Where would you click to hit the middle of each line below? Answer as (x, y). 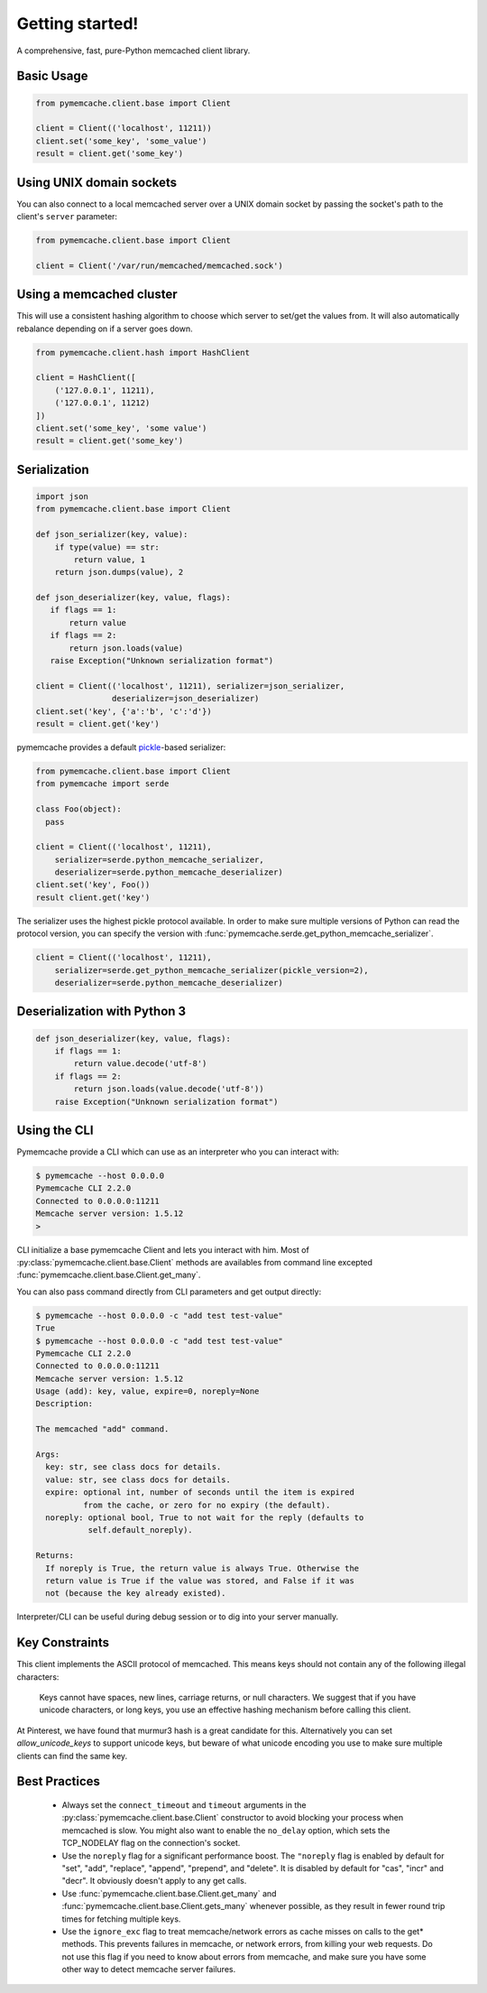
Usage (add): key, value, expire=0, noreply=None (147, 1391)
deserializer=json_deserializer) (185, 699)
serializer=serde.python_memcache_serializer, (160, 859)
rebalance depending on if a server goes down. (105, 329)
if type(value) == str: (107, 547)
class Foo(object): (78, 809)
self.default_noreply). (140, 1530)
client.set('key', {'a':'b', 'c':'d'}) (124, 711)
